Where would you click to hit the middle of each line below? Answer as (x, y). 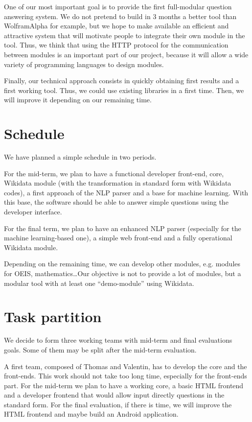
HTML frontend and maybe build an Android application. (91, 414)
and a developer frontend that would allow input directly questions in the (114, 395)
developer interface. (33, 212)
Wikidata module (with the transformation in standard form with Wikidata (118, 183)
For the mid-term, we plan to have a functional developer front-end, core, (114, 173)
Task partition (53, 316)
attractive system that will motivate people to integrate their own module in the (125, 35)
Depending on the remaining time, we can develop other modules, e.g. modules (122, 264)
